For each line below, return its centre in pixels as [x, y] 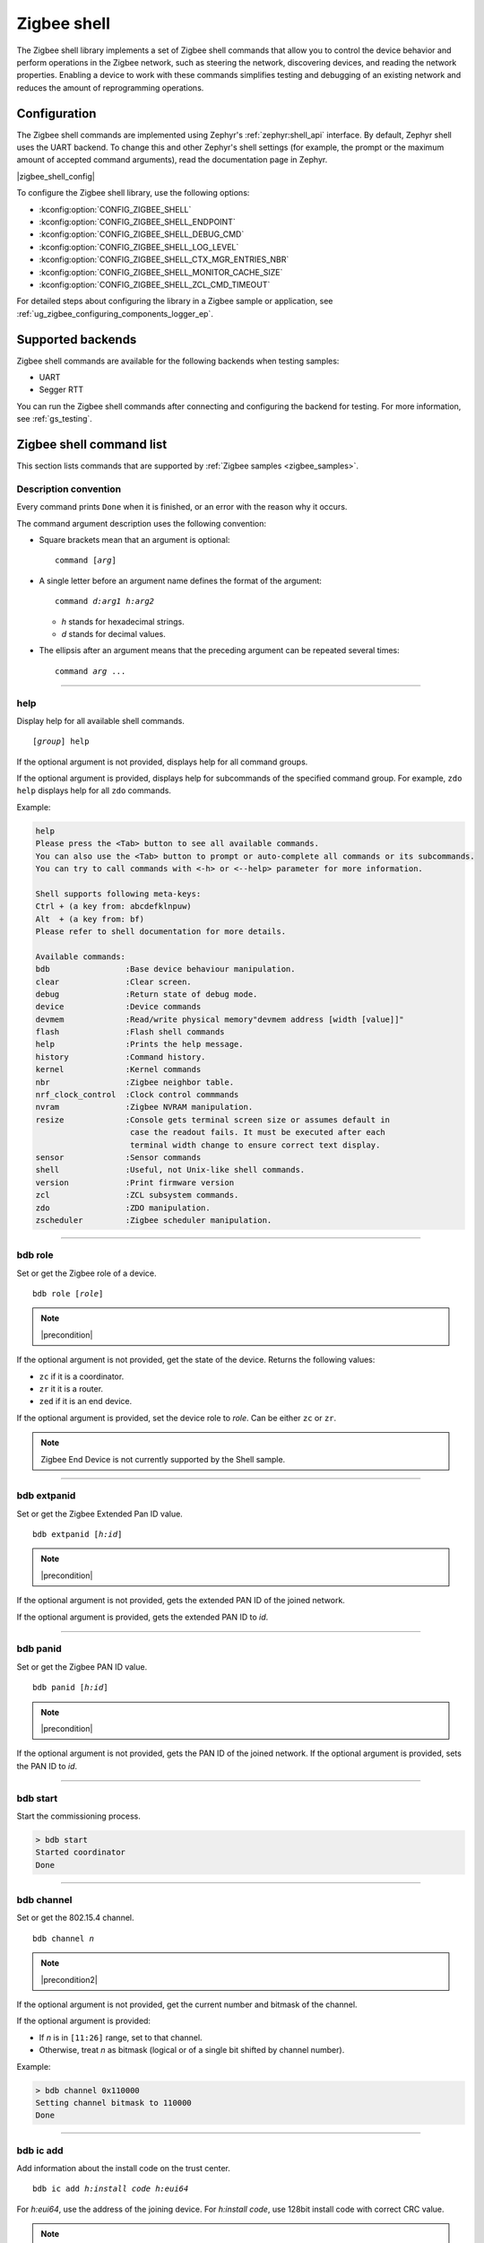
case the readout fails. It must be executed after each [258, 1132]
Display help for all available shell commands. [101, 720]
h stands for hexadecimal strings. [123, 621]
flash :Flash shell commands [130, 1032]
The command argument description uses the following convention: [142, 523]
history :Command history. [121, 1057]
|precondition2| [69, 1979]
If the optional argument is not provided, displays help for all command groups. [162, 762]
